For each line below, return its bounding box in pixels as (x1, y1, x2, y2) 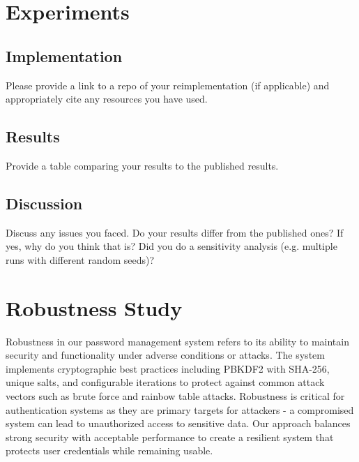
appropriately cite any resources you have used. (6, 91, 208, 106)
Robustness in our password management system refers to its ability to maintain (6, 334, 349, 348)
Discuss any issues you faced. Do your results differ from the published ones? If (6, 225, 344, 239)
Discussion (6, 192, 83, 214)
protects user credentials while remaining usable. (6, 443, 213, 458)
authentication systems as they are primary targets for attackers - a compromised (6, 402, 354, 417)
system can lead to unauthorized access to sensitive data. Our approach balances (6, 416, 351, 431)
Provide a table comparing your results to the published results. (6, 158, 279, 172)
